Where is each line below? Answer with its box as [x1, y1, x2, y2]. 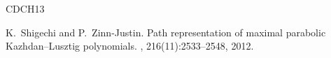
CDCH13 [6, 1, 45, 15]
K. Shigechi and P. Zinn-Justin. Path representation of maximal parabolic [6, 24, 326, 39]
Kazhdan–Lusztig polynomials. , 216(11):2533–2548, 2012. [6, 38, 254, 53]
